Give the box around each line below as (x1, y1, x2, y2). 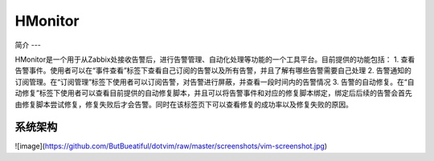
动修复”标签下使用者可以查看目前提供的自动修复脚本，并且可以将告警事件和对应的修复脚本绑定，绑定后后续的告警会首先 (14, 88, 413, 98)
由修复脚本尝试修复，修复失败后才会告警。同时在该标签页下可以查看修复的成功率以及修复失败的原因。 (14, 99, 353, 109)
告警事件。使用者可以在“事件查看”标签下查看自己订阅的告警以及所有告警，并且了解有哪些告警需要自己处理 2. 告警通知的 (14, 66, 411, 75)
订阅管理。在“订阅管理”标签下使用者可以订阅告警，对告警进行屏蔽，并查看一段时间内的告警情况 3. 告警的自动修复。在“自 (14, 77, 415, 87)
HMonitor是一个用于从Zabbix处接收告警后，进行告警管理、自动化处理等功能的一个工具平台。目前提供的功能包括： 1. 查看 (14, 54, 416, 64)
